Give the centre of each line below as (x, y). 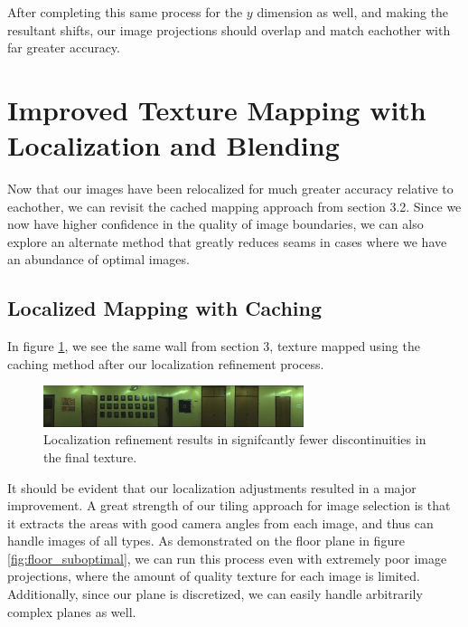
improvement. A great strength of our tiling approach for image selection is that (229, 505)
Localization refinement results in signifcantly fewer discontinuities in (235, 439)
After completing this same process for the (125, 12)
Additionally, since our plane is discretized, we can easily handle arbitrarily (215, 594)
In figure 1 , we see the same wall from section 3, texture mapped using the (214, 346)
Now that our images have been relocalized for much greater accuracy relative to (230, 189)
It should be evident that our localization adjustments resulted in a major (212, 487)
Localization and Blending (173, 145)
